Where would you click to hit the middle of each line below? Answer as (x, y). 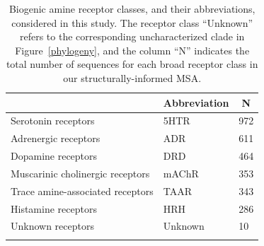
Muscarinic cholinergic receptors (80, 173)
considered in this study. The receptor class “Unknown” (132, 22)
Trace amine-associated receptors (82, 191)
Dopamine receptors (54, 156)
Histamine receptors (54, 208)
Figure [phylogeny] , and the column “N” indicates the (132, 50)
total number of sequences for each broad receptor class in (132, 64)
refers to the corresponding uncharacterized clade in (132, 36)
